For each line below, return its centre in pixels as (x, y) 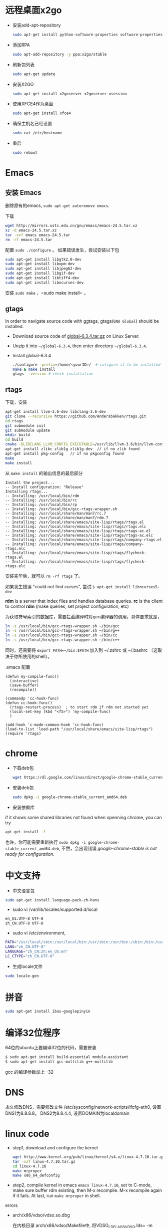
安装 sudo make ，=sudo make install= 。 (47, 293)
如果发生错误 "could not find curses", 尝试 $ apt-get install (68, 586)
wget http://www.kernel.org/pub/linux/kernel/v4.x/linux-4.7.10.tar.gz (88, 1157)
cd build (14, 440)
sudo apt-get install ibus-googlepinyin (48, 1011)
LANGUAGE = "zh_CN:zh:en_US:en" (37, 951)
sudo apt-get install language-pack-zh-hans (52, 900)
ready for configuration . (30, 854)
